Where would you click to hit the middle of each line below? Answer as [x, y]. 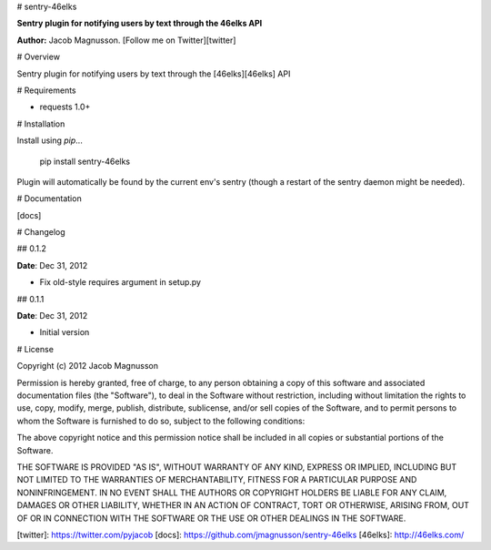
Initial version [65, 332]
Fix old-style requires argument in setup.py [120, 282]
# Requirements [46, 90]
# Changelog [41, 232]
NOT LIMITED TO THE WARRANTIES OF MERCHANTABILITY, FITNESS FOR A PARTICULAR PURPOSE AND [217, 480]
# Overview [39, 57]
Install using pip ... [50, 140]
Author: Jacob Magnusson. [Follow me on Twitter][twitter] [126, 40]
